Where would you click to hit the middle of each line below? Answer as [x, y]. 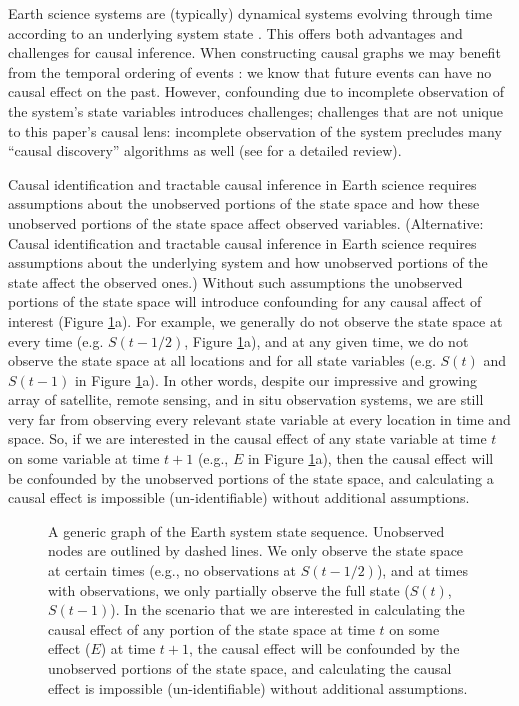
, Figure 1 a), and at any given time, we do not [326, 340]
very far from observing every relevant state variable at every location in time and [259, 418]
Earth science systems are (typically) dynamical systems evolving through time [250, 13]
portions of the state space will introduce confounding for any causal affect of [245, 301]
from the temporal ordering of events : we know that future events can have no [250, 71]
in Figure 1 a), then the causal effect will [370, 458]
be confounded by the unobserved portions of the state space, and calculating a [251, 477]
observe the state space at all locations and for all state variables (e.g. [222, 360]
